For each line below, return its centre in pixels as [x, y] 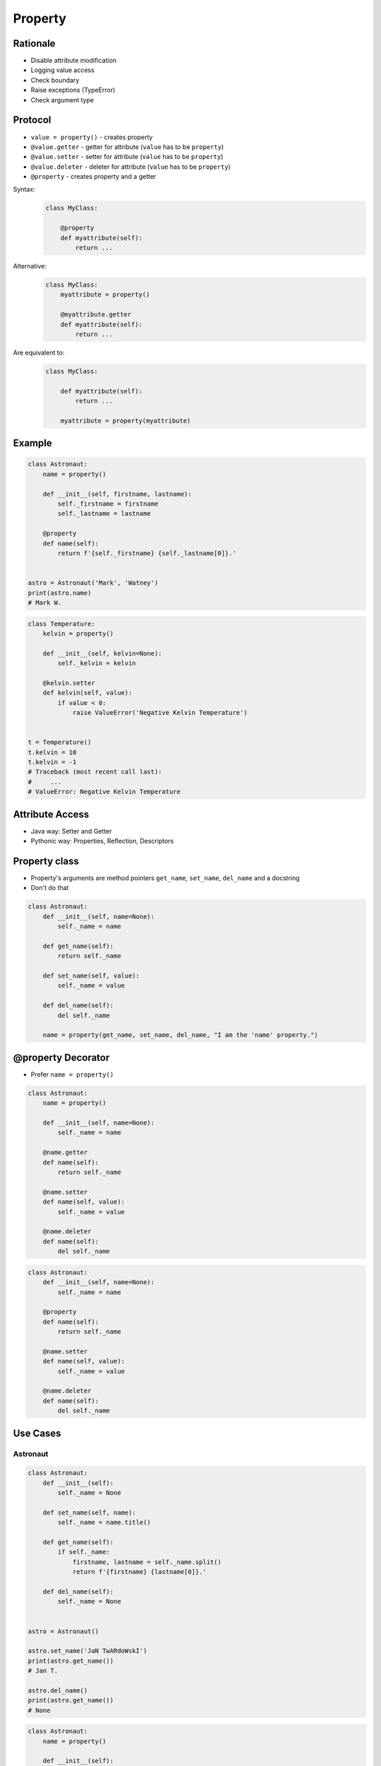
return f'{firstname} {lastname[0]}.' [140, 1572]
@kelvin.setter [69, 683]
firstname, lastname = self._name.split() [147, 1562]
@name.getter [65, 1152]
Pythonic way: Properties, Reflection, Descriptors [102, 841]
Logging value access [62, 70]
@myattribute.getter [96, 315]
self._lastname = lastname [104, 514]
